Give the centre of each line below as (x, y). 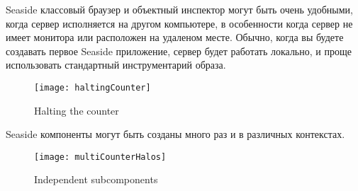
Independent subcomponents (96, 179)
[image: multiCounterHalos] (100, 157)
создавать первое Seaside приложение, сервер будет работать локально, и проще (179, 51)
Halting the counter (77, 110)
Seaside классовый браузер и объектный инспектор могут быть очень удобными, (180, 9)
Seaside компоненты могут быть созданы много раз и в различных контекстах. (175, 134)
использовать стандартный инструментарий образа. (116, 65)
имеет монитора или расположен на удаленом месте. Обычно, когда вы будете (175, 37)
